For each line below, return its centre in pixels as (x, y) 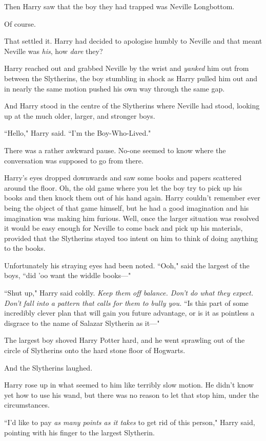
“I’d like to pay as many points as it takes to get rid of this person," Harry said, (130, 422)
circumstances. (27, 405)
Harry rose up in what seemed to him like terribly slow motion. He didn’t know (129, 385)
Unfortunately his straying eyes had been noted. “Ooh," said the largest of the (127, 265)
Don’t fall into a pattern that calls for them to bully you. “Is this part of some (126, 302)
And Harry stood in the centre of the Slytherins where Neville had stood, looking (132, 106)
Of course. (20, 23)
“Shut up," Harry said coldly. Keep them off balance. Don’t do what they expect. (129, 293)
